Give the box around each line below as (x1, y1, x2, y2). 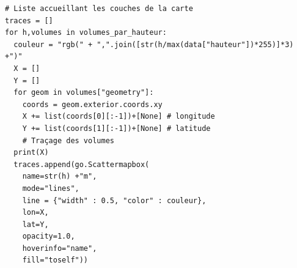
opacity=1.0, (22, 232, 75, 241)
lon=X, (22, 208, 49, 217)
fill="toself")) (22, 256, 89, 265)
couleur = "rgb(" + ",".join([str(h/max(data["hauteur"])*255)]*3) (13, 40, 294, 49)
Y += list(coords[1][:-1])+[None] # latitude (22, 124, 211, 133)
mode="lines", (22, 184, 79, 193)
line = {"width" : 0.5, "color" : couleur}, (22, 196, 207, 205)
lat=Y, (22, 220, 49, 229)
